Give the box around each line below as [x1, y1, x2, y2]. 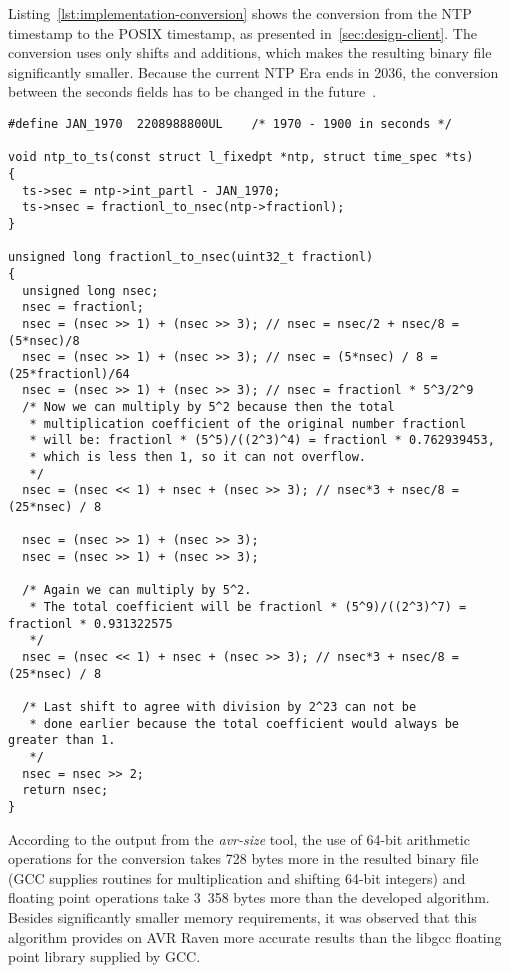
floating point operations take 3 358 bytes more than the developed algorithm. [8, 887, 490, 908]
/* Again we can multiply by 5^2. [22, 583, 252, 598]
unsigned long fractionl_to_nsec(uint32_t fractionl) [8, 250, 374, 265]
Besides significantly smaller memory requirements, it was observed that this [8, 906, 477, 927]
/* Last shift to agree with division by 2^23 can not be [22, 699, 417, 714]
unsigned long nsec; [22, 283, 159, 298]
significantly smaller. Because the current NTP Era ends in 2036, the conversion [8, 61, 499, 82]
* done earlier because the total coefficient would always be [29, 716, 460, 731]
